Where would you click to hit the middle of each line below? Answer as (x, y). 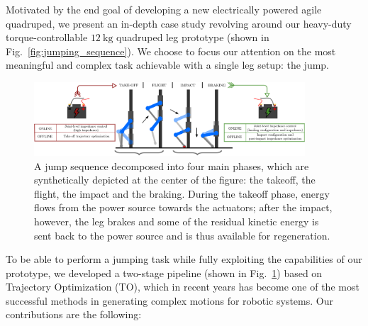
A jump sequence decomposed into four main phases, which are (172, 165)
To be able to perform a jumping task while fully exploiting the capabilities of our (184, 259)
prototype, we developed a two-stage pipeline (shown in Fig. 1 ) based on (164, 272)
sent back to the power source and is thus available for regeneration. (182, 235)
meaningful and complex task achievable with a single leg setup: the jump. (168, 65)
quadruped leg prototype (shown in (193, 37)
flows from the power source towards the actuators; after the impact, (183, 207)
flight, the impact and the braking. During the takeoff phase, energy (182, 193)
